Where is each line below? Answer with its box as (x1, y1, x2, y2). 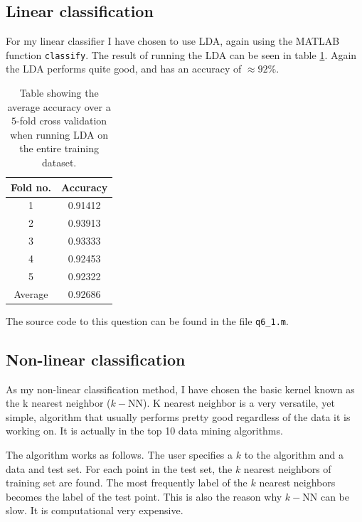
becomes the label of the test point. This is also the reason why (6, 489, 282, 504)
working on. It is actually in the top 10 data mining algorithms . (6, 423, 283, 438)
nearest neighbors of (243, 461, 331, 476)
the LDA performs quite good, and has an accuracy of (6, 61, 242, 76)
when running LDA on (10, 127, 108, 142)
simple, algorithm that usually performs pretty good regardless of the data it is (6, 409, 351, 424)
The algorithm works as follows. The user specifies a (6, 447, 233, 462)
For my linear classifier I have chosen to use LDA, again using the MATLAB (6, 33, 340, 48)
